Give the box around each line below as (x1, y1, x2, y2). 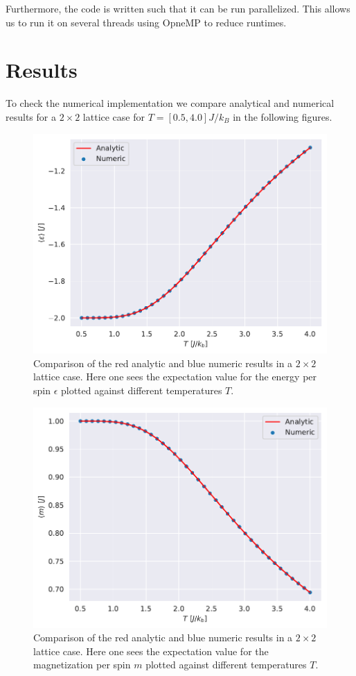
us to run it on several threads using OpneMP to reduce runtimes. (6, 15, 287, 29)
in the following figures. (233, 109, 332, 124)
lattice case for (82, 109, 145, 124)
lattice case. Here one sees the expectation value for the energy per (33, 369, 317, 384)
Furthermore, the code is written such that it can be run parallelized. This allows (6, 1, 350, 15)
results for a (6, 109, 56, 124)
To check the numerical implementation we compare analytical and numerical (6, 96, 335, 110)
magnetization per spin (33, 657, 131, 672)
